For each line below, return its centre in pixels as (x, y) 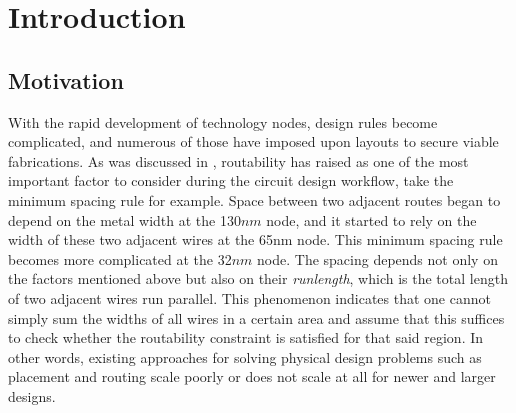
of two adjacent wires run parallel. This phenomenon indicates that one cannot (249, 297)
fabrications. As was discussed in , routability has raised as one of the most (238, 160)
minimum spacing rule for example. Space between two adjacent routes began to (254, 199)
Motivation (66, 79)
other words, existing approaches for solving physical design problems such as (245, 356)
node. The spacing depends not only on (377, 258)
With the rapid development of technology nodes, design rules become (223, 121)
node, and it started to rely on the (371, 219)
